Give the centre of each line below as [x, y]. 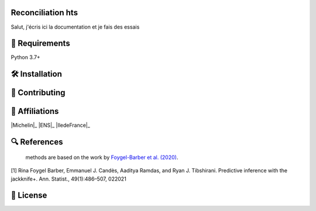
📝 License [29, 196]
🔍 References [37, 142]
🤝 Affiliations [35, 111]
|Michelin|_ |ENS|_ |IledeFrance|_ [50, 125]
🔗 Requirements [40, 44]
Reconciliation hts [44, 13]
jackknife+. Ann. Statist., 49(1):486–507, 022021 [69, 179]
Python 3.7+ [25, 57]
